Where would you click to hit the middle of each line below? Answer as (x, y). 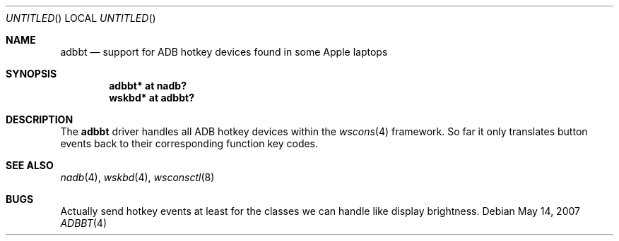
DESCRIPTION (40, 119)
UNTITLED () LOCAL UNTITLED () (81, 18)
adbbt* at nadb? (148, 86)
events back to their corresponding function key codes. (189, 143)
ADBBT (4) (83, 223)
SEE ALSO (30, 165)
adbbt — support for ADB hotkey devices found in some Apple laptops (224, 52)
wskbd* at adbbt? (152, 98)
